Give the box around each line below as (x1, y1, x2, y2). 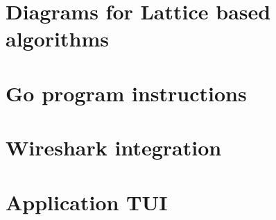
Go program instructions (6, 78, 247, 107)
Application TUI (6, 187, 168, 216)
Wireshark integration (6, 133, 222, 162)
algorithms (6, 24, 109, 53)
